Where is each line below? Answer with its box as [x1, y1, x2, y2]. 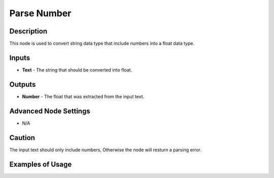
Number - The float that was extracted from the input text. [22, 93, 145, 99]
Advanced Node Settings [9, 106, 91, 115]
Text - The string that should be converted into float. [22, 66, 132, 73]
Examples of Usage [9, 160, 72, 168]
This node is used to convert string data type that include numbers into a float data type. [9, 41, 195, 47]
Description [9, 27, 48, 35]
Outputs [9, 80, 36, 89]
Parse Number [9, 8, 72, 19]
